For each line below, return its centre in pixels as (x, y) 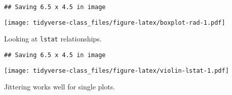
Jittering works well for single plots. (60, 87)
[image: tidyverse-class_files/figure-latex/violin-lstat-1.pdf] (117, 70)
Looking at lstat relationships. (53, 39)
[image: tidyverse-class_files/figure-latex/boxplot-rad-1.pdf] (115, 22)
